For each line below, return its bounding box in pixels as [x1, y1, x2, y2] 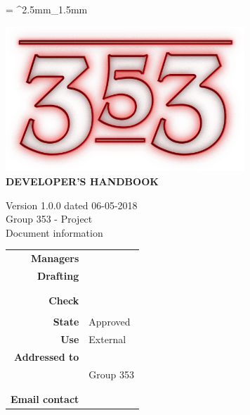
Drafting [37, 268, 79, 283]
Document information [6, 225, 103, 240]
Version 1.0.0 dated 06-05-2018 [6, 197, 138, 212]
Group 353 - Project [6, 211, 93, 226]
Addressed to [13, 349, 79, 364]
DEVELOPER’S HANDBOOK [6, 173, 159, 188]
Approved [88, 314, 131, 329]
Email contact [11, 392, 79, 407]
